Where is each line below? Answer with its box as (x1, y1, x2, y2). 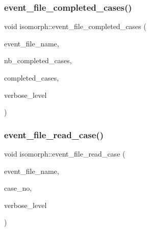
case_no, (4, 183, 32, 193)
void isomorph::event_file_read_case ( (4, 148, 126, 159)
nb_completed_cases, (4, 55, 72, 66)
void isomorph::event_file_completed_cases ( (4, 21, 146, 32)
